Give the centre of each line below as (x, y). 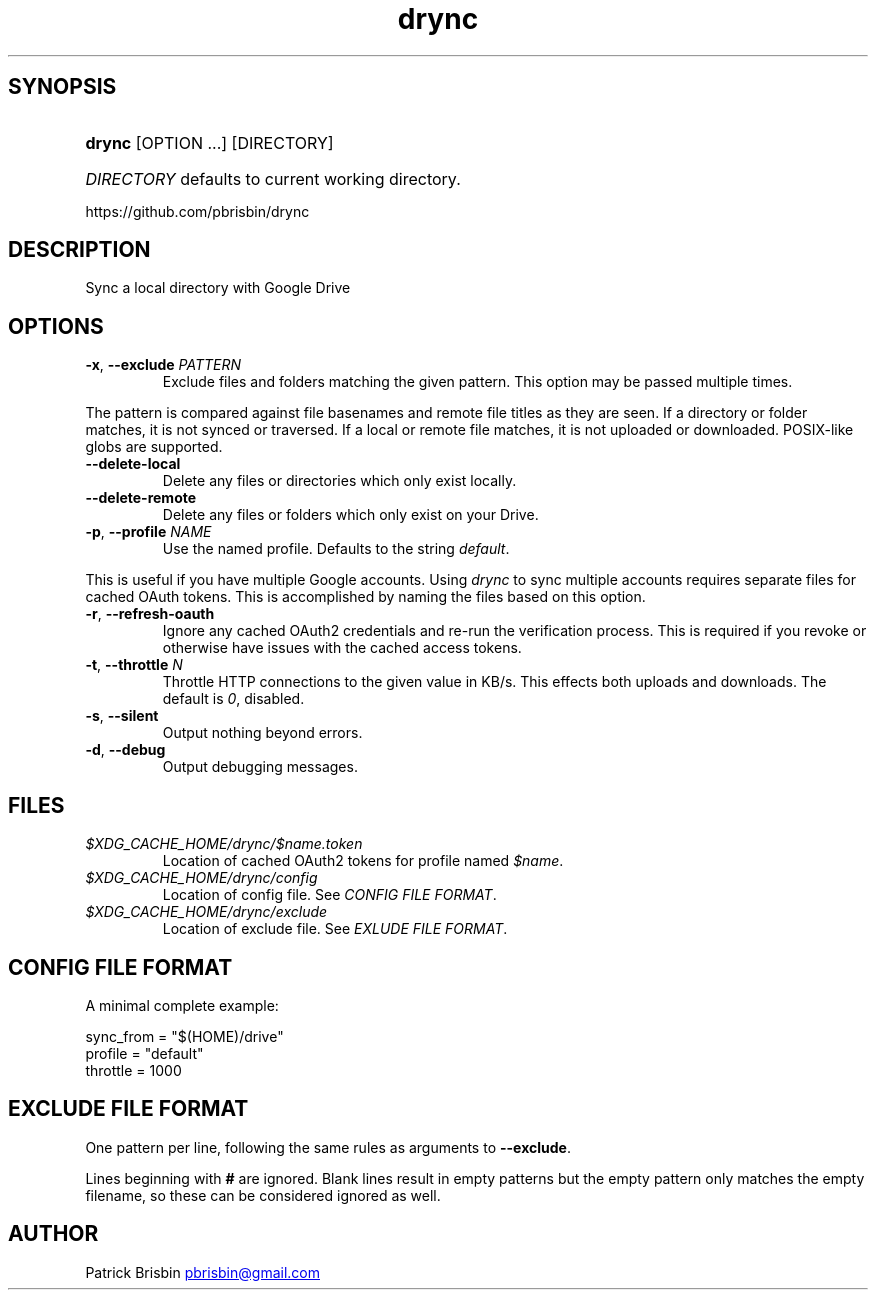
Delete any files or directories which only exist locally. (339, 481)
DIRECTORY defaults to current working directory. (273, 178)
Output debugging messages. (260, 767)
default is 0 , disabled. (233, 699)
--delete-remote (141, 498)
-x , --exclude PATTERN (163, 365)
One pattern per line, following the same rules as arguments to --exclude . (328, 1147)
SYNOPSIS (62, 87)
